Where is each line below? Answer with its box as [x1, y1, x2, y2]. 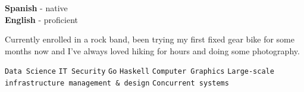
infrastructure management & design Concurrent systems [5, 79, 229, 88]
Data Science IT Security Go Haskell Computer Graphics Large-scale [5, 67, 274, 76]
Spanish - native [5, 2, 68, 14]
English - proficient [5, 13, 79, 25]
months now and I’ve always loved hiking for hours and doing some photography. [5, 44, 300, 57]
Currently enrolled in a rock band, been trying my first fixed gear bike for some [5, 33, 294, 45]
